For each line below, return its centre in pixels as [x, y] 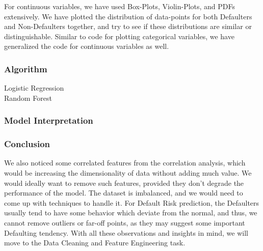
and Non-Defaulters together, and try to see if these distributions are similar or [128, 26]
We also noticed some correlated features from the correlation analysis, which [125, 163]
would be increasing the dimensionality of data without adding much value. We [128, 173]
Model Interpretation [49, 120]
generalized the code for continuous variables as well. [87, 46]
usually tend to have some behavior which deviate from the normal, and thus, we [131, 213]
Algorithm [26, 68]
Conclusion [27, 144]
